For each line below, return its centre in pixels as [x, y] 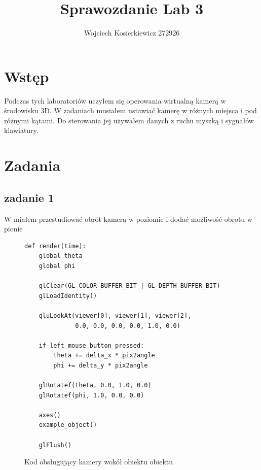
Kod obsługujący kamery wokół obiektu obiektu [99, 462]
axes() [50, 415]
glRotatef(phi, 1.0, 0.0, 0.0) [91, 395]
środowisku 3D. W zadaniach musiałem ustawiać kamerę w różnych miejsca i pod [130, 110]
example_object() [68, 425]
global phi [57, 266]
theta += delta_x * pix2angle [104, 356]
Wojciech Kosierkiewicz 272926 [132, 33]
